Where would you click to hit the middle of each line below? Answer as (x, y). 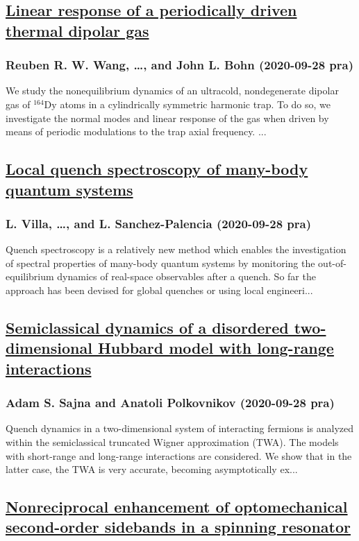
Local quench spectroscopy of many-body (157, 169)
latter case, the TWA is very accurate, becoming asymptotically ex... (152, 469)
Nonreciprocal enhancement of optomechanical (177, 507)
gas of (18, 104)
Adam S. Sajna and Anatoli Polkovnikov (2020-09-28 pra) (170, 403)
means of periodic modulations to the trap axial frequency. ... (136, 131)
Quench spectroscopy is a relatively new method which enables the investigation (176, 249)
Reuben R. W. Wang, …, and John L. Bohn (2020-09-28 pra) (180, 65)
